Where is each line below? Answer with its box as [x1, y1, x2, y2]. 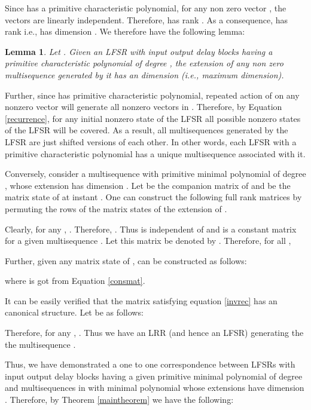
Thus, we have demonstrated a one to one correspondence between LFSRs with [5, 358, 295, 371]
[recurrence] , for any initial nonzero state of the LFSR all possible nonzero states [5, 112, 301, 124]
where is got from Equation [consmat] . [5, 274, 145, 287]
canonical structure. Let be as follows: [5, 306, 144, 319]
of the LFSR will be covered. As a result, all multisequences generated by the [5, 124, 288, 136]
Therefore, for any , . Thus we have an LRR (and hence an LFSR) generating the [5, 326, 304, 339]
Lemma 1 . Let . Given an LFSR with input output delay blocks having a [5, 45, 273, 57]
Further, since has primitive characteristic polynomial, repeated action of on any [5, 88, 300, 101]
